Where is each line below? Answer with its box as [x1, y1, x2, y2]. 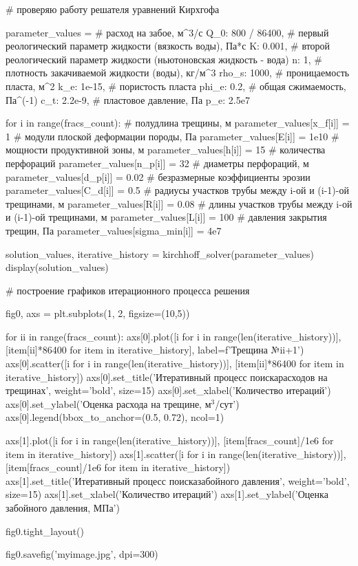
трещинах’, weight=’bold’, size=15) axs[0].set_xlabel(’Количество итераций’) [6, 383, 331, 398]
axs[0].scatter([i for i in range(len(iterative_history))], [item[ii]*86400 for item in [6, 356, 344, 371]
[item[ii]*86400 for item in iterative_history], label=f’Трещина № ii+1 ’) [6, 342, 304, 357]
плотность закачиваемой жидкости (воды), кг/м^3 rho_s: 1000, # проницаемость [6, 65, 350, 80]
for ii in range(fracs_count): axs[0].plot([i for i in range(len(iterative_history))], [6, 329, 341, 343]
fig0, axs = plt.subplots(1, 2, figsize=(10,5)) [6, 306, 190, 320]
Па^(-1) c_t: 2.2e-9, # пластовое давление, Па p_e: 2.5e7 [6, 92, 250, 107]
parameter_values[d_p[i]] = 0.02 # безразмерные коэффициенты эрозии [6, 169, 310, 184]
